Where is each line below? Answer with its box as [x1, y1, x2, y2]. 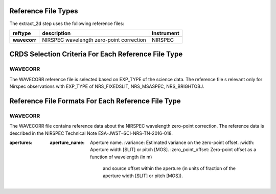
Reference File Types [9, 7, 78, 15]
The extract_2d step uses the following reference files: [9, 20, 125, 27]
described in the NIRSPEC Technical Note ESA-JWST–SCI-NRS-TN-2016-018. [9, 130, 173, 136]
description [42, 30, 71, 37]
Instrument [151, 30, 180, 37]
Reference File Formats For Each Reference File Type [9, 96, 181, 105]
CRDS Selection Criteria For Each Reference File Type [9, 50, 183, 59]
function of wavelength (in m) [90, 154, 152, 160]
